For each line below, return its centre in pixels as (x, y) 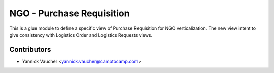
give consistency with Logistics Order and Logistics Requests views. (81, 35)
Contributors (30, 50)
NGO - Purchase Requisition (70, 13)
